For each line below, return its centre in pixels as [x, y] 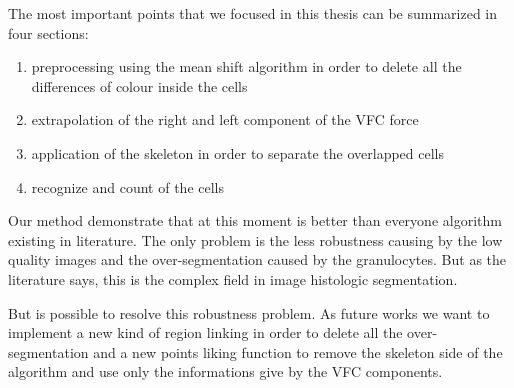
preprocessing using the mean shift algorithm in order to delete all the [246, 66]
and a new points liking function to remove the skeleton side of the [298, 351]
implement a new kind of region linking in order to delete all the [205, 332]
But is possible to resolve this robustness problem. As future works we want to [249, 312]
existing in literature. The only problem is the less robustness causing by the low [255, 239]
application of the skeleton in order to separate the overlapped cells [238, 152]
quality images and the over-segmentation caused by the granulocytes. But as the [257, 259]
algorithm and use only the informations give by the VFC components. [225, 371]
